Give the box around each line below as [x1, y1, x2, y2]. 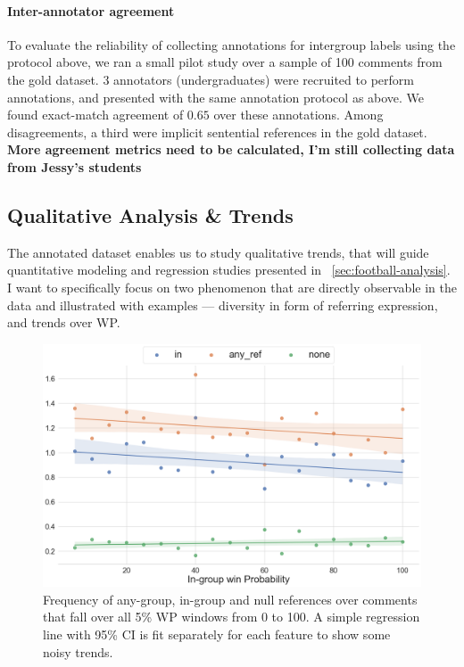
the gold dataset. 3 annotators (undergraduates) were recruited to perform [7, 70, 414, 88]
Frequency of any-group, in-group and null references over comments [43, 589, 418, 608]
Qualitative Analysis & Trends [7, 201, 294, 228]
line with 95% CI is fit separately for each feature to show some [43, 624, 391, 643]
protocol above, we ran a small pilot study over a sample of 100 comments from [7, 53, 443, 71]
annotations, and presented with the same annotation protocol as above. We [7, 87, 425, 106]
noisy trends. [43, 642, 113, 661]
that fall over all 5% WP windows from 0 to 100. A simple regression [43, 607, 420, 626]
